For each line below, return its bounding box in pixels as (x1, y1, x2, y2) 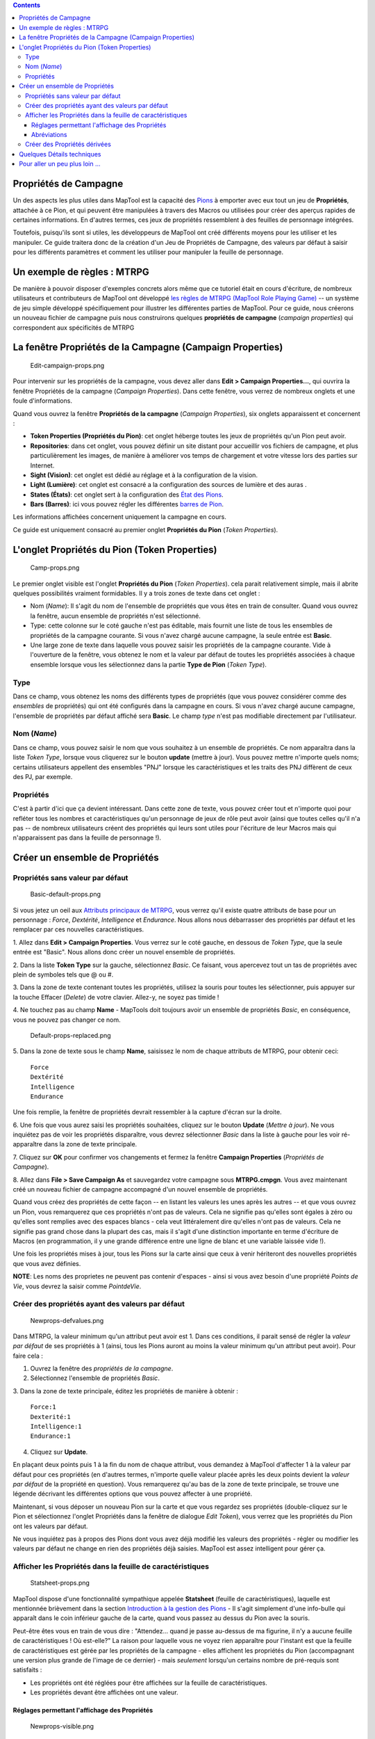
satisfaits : (12, 1666, 42, 1674)
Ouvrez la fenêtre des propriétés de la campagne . (30, 1364, 174, 1373)
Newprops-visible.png (30, 1722, 94, 1730)
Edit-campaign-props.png (30, 361, 105, 369)
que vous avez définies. (12, 1259, 81, 1267)
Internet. (30, 461, 55, 470)
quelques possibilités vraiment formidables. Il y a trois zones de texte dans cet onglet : (12, 589, 260, 598)
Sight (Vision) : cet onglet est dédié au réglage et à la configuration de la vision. (30, 470, 258, 479)
